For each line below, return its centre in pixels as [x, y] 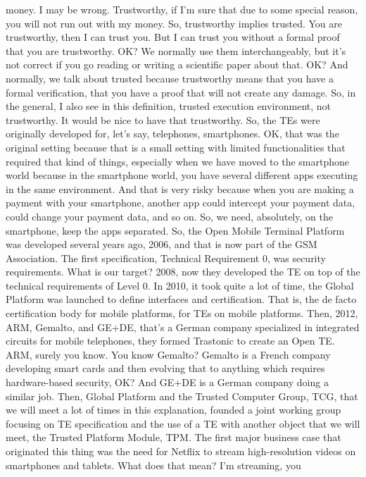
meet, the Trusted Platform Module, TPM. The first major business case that [173, 437]
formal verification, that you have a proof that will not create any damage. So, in [181, 92]
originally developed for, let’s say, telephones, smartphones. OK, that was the [172, 134]
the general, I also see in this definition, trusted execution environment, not [169, 106]
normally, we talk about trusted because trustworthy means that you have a [170, 78]
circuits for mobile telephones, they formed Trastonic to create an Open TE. [170, 341]
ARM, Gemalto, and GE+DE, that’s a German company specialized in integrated [183, 327]
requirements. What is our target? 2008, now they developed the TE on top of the [183, 272]
